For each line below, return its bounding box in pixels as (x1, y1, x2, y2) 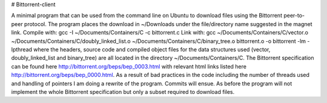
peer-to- (283, 12, 305, 19)
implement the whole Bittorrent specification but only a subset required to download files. (11, 88, 235, 95)
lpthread (11, 45, 33, 53)
